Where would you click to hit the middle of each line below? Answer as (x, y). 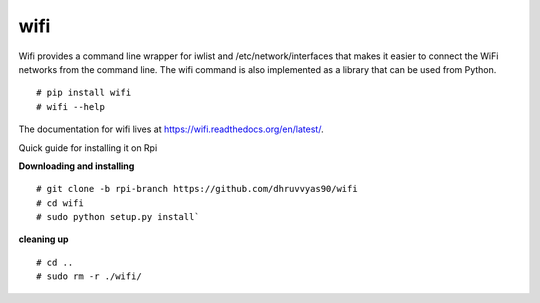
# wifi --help (70, 106)
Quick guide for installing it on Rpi (88, 147)
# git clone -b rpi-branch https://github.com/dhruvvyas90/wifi (197, 189)
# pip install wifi (84, 93)
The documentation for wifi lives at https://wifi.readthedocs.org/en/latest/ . (171, 129)
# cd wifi (60, 203)
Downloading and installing (76, 166)
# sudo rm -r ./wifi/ (89, 276)
